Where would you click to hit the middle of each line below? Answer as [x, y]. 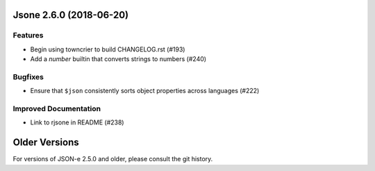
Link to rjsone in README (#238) [77, 122]
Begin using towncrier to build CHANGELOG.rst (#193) [108, 49]
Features [28, 35]
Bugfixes [28, 76]
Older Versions [46, 142]
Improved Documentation [57, 109]
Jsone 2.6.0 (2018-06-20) [70, 15]
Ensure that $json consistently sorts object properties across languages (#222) [145, 91]
